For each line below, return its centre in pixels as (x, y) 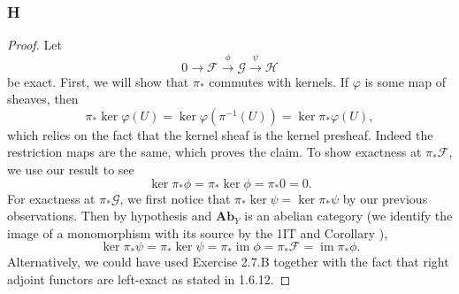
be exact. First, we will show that (98, 81)
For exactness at (51, 198)
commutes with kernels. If (279, 81)
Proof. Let (34, 45)
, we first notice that (175, 198)
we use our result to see (71, 169)
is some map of (405, 81)
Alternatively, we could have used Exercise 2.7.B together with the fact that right (228, 262)
